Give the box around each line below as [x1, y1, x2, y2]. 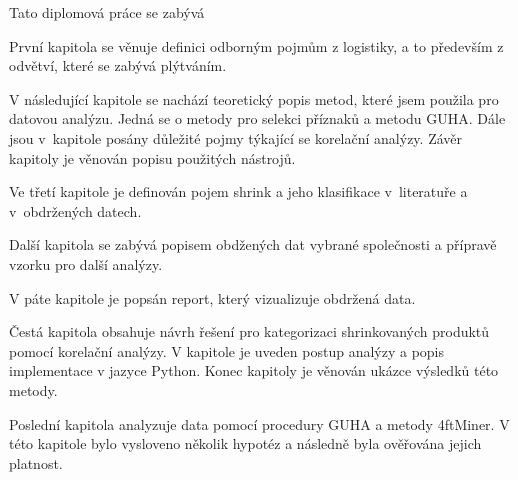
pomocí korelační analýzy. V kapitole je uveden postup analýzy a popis [9, 340, 445, 361]
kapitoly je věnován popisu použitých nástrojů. [9, 147, 296, 168]
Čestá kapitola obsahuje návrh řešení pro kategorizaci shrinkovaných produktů [9, 321, 490, 342]
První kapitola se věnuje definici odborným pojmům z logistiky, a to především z [9, 35, 504, 56]
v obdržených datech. [9, 200, 142, 221]
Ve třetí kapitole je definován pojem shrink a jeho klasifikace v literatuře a [9, 181, 468, 202]
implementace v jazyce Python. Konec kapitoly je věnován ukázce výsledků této [9, 360, 499, 381]
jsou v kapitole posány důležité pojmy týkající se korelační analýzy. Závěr [9, 127, 462, 148]
